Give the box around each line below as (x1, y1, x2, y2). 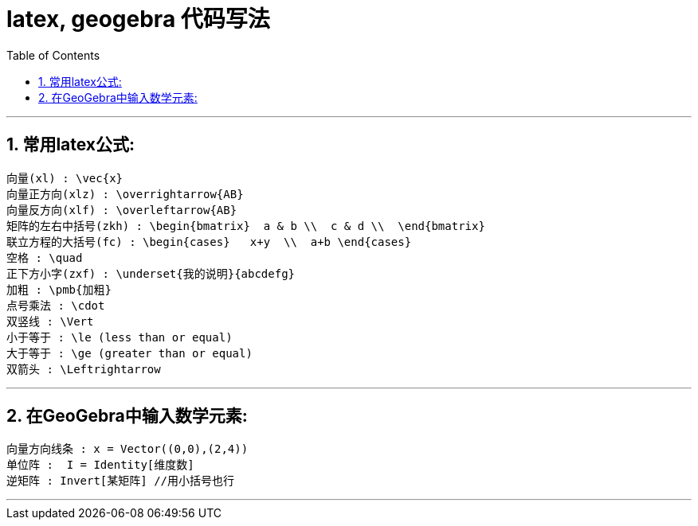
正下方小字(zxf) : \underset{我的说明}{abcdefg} (6, 267, 296, 280)
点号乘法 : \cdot (6, 298, 105, 312)
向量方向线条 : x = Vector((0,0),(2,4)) (6, 442, 249, 456)
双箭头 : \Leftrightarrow (6, 362, 161, 376)
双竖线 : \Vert (6, 314, 94, 328)
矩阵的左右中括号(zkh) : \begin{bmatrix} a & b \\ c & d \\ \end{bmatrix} (6, 219, 485, 232)
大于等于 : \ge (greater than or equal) (6, 346, 253, 360)
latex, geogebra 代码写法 (6, 6, 270, 33)
